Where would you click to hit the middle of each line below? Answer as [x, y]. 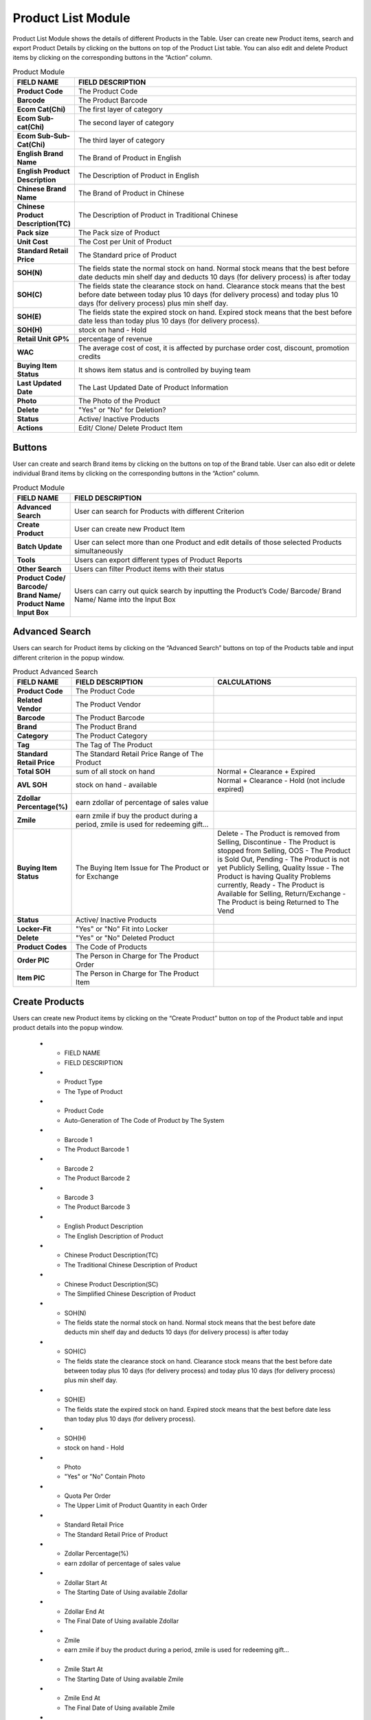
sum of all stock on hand [115, 772]
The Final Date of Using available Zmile [120, 1708]
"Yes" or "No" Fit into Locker [122, 929]
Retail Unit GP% [43, 339]
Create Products [48, 1001]
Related [30, 700]
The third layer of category [121, 140]
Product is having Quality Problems [274, 877]
